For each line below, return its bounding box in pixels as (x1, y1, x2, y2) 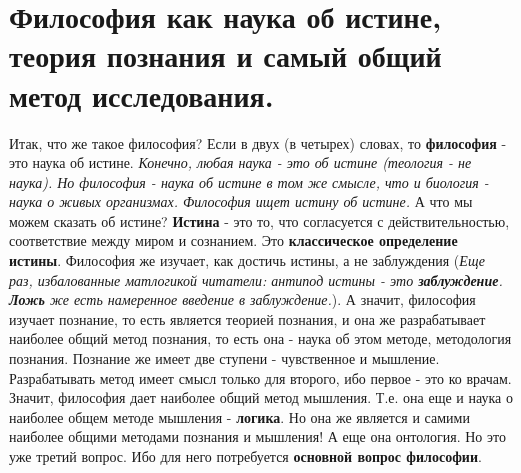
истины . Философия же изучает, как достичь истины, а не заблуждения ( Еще (9, 250, 486, 271)
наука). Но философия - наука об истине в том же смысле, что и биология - (9, 171, 489, 192)
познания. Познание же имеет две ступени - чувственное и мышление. (9, 348, 440, 369)
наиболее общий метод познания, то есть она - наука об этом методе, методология (9, 328, 512, 349)
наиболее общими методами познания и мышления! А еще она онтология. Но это (9, 426, 506, 447)
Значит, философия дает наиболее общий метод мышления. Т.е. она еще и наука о (9, 387, 513, 408)
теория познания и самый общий (9, 35, 442, 76)
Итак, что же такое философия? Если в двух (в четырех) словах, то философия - (9, 132, 507, 153)
